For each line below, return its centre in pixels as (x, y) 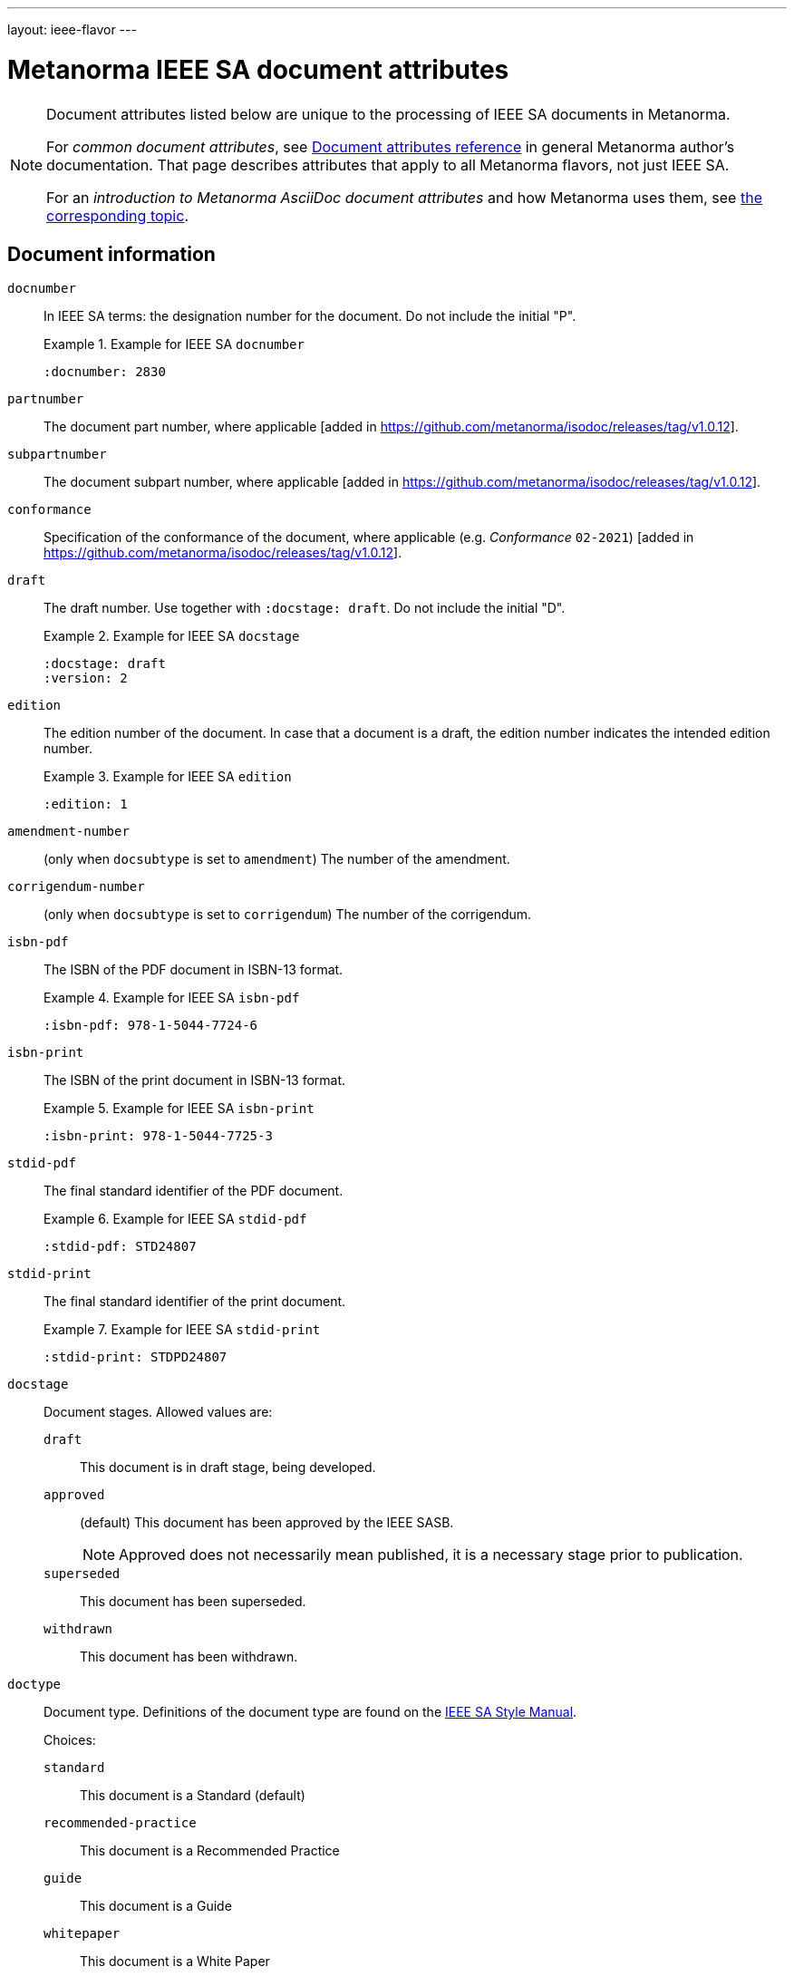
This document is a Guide (156, 1906)
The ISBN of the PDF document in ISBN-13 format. (194, 970)
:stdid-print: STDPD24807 (136, 1357)
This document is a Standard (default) (193, 1796)
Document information (111, 254)
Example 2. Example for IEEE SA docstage (172, 636)
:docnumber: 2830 (105, 372)
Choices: (70, 1740)
